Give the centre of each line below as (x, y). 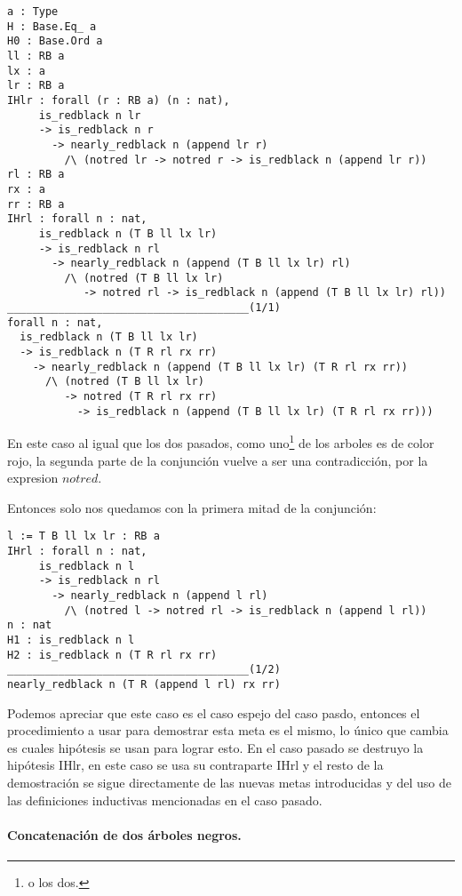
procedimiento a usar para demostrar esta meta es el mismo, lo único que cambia (228, 730)
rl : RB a (36, 175)
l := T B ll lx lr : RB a (84, 536)
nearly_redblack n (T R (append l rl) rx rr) (144, 684)
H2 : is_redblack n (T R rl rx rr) (112, 655)
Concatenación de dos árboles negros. (124, 834)
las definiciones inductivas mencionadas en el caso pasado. (165, 800)
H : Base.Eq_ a (52, 26)
